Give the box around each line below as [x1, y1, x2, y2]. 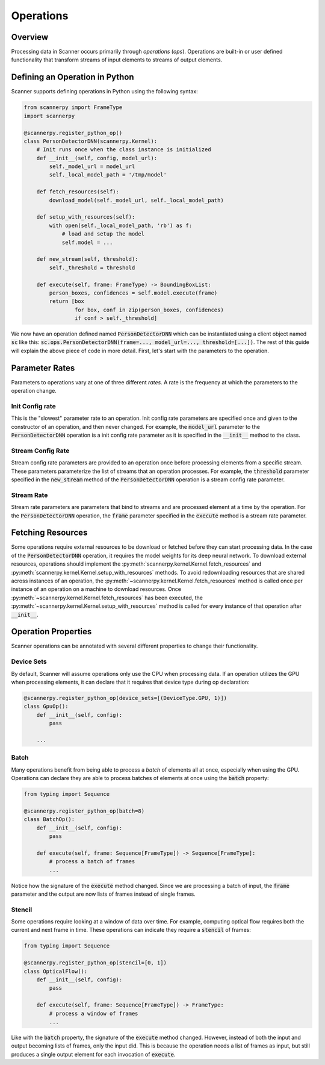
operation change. [11, 387, 57, 395]
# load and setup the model [61, 231, 144, 237]
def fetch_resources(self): [36, 189, 120, 195]
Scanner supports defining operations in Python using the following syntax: [11, 88, 198, 95]
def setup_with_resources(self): [36, 214, 135, 220]
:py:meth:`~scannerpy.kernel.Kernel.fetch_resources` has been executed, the [11, 594, 203, 601]
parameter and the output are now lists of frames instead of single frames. [11, 890, 196, 898]
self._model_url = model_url [49, 163, 135, 170]
